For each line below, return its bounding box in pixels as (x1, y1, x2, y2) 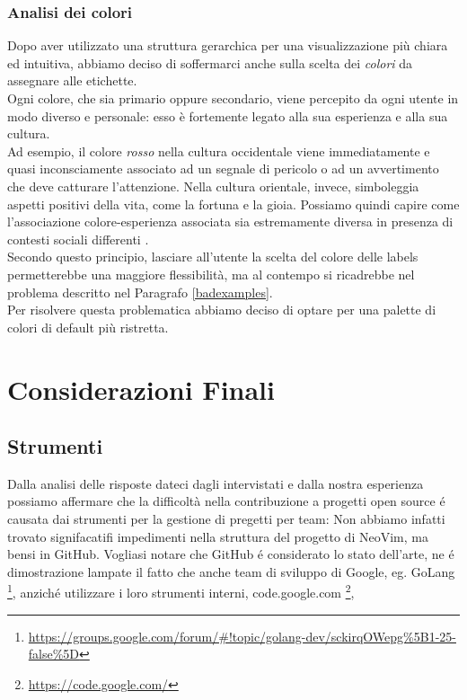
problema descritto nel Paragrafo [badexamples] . (7, 282, 273, 301)
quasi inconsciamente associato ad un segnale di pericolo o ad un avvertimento (7, 159, 439, 178)
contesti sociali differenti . (7, 229, 149, 248)
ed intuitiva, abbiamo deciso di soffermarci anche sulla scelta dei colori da (7, 53, 413, 72)
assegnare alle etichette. (7, 71, 137, 90)
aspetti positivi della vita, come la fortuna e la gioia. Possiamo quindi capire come (7, 194, 460, 213)
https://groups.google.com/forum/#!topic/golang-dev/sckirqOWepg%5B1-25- (28, 626, 456, 645)
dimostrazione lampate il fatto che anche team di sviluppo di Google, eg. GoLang (7, 562, 455, 580)
